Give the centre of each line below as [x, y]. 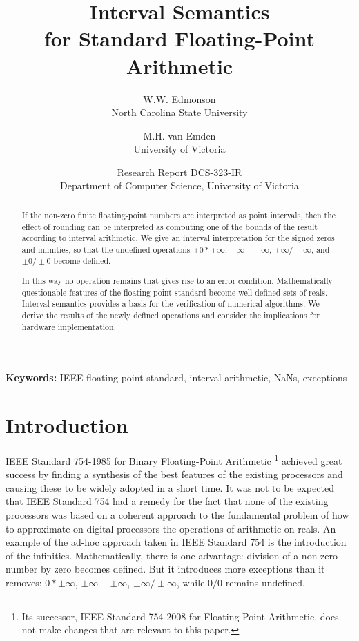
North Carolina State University [179, 112]
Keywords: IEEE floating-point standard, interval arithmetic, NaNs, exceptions [176, 377]
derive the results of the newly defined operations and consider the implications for [171, 315]
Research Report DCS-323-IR [179, 172]
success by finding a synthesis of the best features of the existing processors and [174, 474]
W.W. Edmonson [179, 98]
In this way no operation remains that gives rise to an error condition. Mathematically [177, 281]
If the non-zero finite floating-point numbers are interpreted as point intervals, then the [179, 214]
